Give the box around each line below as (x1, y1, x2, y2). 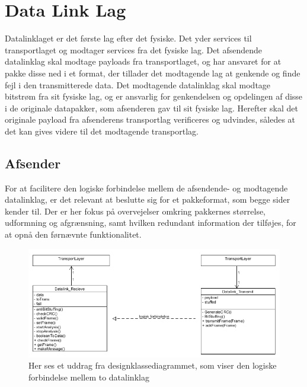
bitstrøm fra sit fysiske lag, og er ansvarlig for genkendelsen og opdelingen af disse (5, 90, 303, 103)
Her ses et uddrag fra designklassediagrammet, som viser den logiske (28, 359, 277, 372)
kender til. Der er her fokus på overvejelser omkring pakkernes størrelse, (5, 204, 266, 217)
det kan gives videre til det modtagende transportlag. (5, 124, 199, 137)
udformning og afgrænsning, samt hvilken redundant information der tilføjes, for (5, 216, 296, 229)
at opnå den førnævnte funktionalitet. (5, 228, 142, 241)
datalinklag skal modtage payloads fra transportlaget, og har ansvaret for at (5, 55, 282, 68)
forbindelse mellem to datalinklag (28, 371, 149, 383)
